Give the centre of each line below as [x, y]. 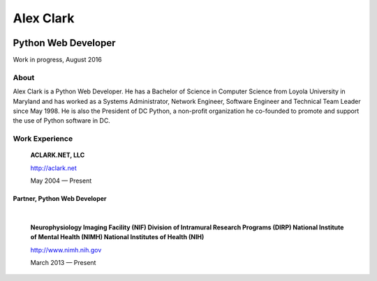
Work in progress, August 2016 [58, 60]
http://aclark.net [53, 168]
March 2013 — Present [63, 263]
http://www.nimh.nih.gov [66, 250]
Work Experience [43, 139]
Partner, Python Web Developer [60, 199]
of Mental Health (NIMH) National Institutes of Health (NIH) [117, 237]
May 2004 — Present [61, 181]
